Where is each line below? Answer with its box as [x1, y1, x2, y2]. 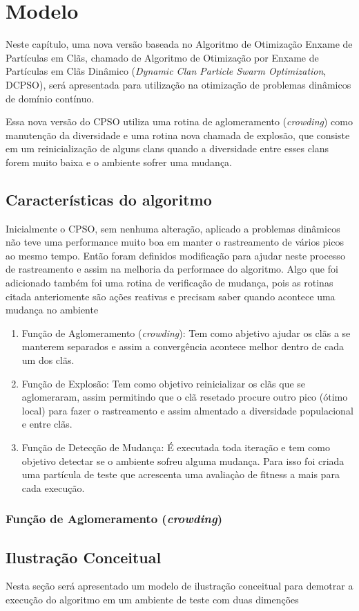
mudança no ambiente [6, 302, 99, 317]
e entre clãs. [21, 417, 72, 431]
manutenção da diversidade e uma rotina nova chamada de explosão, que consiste [6, 127, 350, 142]
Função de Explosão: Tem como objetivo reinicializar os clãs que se [21, 376, 306, 390]
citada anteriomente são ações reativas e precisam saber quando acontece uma [6, 289, 336, 303]
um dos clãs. [21, 353, 75, 367]
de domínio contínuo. [6, 91, 95, 105]
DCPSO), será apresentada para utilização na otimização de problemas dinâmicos [6, 77, 351, 91]
